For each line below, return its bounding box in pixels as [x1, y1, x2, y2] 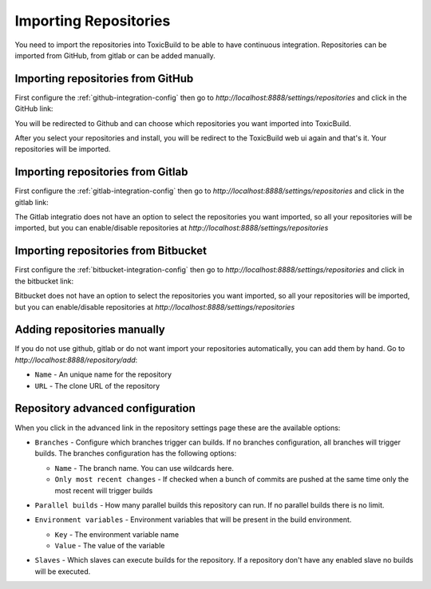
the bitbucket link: [14, 276, 74, 286]
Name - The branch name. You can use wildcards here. [54, 463, 235, 472]
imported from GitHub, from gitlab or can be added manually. [14, 50, 215, 60]
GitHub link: [14, 104, 53, 113]
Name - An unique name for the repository [34, 370, 172, 379]
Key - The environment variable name [54, 529, 180, 539]
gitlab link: [14, 197, 49, 207]
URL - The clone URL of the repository [34, 381, 160, 390]
